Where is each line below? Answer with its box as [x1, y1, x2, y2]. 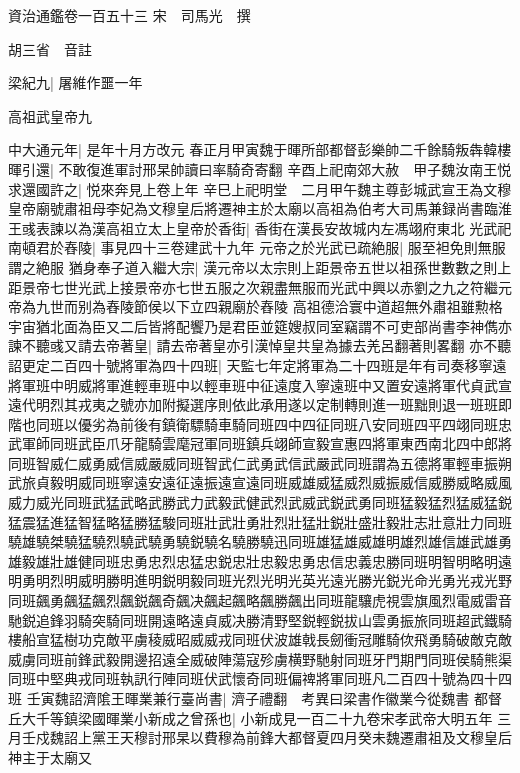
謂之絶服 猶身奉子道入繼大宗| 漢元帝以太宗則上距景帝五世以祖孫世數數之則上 [8, 256, 512, 277]
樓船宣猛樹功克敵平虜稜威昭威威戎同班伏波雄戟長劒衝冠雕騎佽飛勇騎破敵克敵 [8, 629, 512, 650]
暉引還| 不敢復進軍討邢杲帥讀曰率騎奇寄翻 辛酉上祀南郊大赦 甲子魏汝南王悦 [8, 158, 512, 179]
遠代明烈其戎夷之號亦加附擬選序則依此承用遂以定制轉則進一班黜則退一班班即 [8, 394, 512, 415]
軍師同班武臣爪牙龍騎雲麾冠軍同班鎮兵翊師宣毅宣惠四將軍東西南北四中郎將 [21, 433, 512, 454]
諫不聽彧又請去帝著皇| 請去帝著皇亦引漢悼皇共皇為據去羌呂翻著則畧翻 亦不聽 [8, 335, 512, 356]
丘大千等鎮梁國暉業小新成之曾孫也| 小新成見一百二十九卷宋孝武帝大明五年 [8, 707, 493, 728]
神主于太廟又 [8, 746, 92, 767]
